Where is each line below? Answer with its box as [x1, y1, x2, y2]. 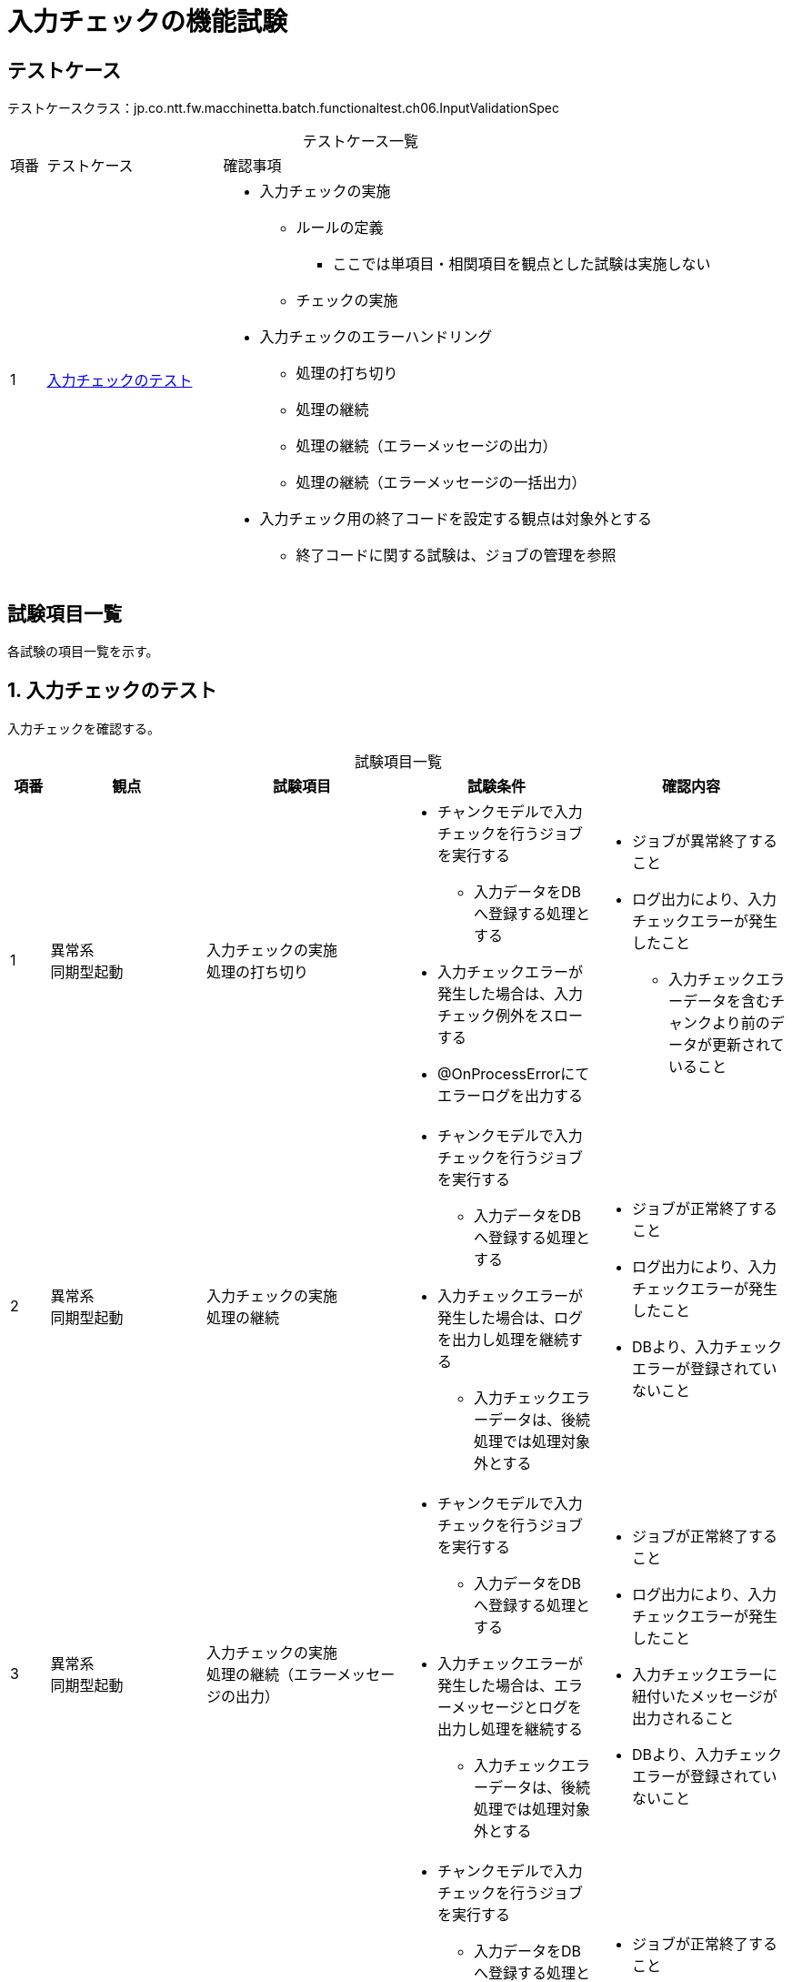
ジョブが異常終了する [631, 831, 777, 850]
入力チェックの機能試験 [7, 6, 288, 37]
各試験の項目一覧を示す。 [7, 643, 159, 660]
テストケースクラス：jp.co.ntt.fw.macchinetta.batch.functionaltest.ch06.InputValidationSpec [7, 100, 559, 116]
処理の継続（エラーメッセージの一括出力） [296, 473, 586, 492]
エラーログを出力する [436, 1086, 583, 1105]
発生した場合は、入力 [436, 984, 583, 1003]
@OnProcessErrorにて [436, 1064, 590, 1083]
